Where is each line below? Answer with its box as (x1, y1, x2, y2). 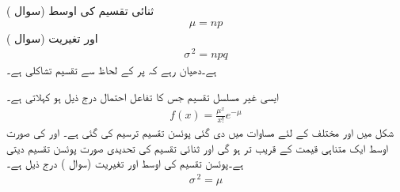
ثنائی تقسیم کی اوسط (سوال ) (6, 2, 154, 18)
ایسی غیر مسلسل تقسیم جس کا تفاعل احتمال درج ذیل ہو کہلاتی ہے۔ (6, 88, 280, 104)
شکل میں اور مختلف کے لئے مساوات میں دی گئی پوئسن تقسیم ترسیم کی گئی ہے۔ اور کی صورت (6, 124, 394, 141)
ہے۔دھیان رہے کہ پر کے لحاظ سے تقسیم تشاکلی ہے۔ (6, 62, 217, 78)
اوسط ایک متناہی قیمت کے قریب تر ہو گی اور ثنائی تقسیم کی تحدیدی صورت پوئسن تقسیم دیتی (6, 139, 388, 156)
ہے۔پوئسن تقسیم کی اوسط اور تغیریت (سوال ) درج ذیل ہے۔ (6, 155, 244, 171)
